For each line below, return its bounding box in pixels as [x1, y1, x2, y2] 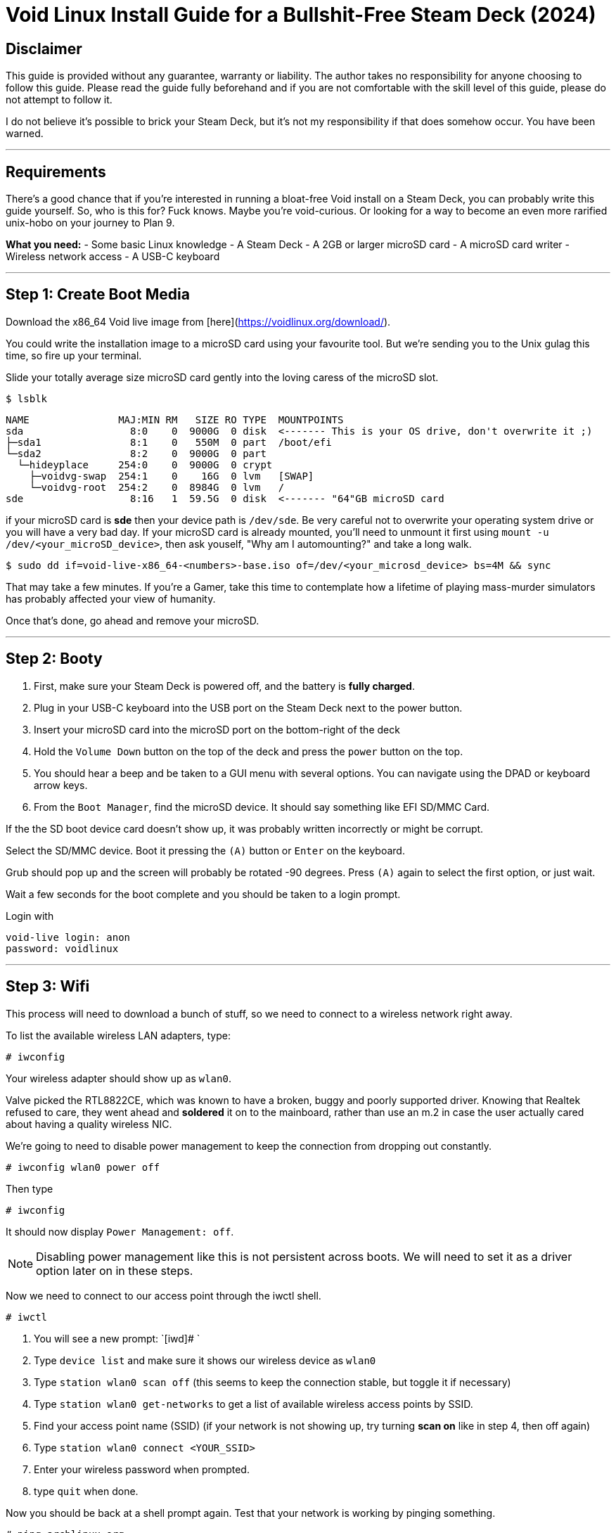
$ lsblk [6, 392, 48, 404]
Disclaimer [6, 39, 82, 58]
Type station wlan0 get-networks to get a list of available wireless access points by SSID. [34, 1397, 473, 1410]
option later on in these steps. [36, 1263, 193, 1278]
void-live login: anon [6, 931, 131, 943]
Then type [6, 1182, 53, 1195]
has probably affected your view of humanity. [6, 592, 216, 605]
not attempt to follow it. [6, 94, 113, 106]
